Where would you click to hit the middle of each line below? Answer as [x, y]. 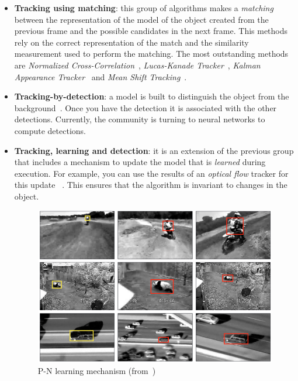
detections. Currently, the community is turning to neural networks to [140, 119]
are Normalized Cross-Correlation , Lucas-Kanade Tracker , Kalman [137, 65]
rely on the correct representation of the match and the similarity [131, 42]
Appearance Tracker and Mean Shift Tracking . [101, 76]
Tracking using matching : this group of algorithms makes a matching [144, 8]
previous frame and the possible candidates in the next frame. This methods [151, 31]
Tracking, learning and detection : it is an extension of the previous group [154, 150]
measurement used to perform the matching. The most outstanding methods [151, 54]
